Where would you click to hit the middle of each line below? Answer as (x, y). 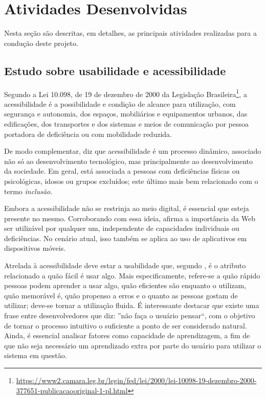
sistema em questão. (36, 355)
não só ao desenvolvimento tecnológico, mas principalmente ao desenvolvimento (129, 161)
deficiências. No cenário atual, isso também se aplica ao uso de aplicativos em (126, 238)
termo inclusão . (28, 191)
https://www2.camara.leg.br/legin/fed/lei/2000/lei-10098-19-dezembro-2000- (136, 380)
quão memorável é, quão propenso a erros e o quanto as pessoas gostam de (121, 295)
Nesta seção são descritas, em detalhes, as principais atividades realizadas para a (130, 33)
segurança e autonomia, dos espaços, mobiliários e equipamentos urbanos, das (126, 114)
